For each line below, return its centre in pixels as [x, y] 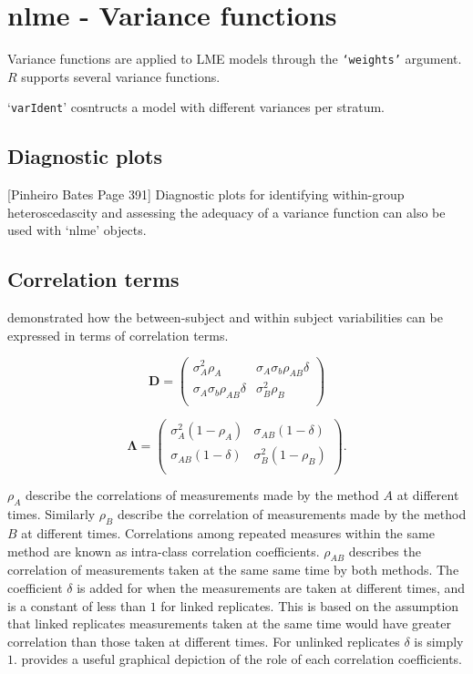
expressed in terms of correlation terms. [118, 335]
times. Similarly [51, 514]
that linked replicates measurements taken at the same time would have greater [229, 623]
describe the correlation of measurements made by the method [292, 514]
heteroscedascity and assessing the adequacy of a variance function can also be [226, 212]
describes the [385, 551]
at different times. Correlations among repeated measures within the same [228, 533]
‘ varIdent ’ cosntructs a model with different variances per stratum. [196, 107]
